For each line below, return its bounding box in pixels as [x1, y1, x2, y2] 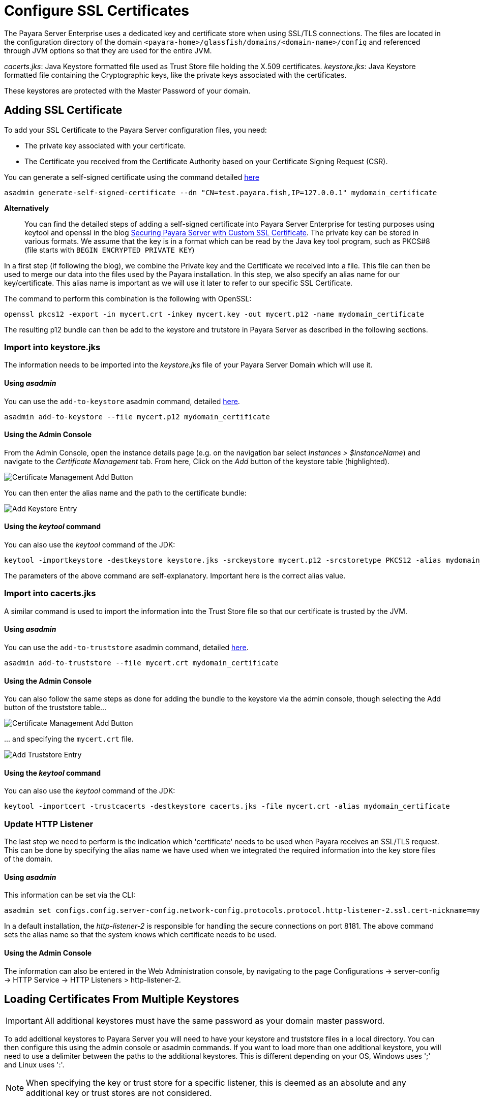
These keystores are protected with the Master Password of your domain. [4, 86, 251, 95]
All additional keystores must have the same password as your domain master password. [44, 1016, 385, 1026]
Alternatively [4, 203, 49, 212]
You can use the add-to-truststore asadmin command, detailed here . [4, 642, 249, 652]
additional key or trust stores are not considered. [26, 1088, 212, 1098]
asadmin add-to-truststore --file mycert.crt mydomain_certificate [4, 658, 279, 667]
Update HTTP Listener [4, 818, 94, 829]
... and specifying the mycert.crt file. [4, 734, 134, 744]
